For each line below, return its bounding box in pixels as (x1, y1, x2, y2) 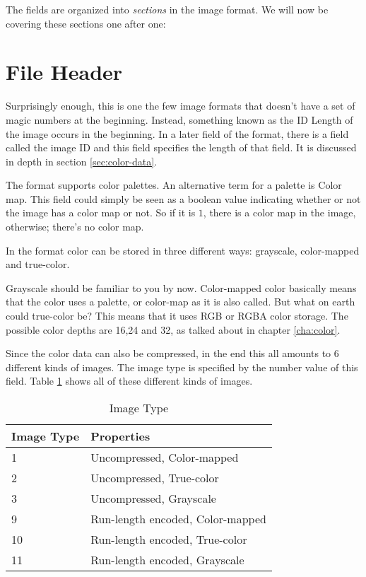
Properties (90, 428, 150, 444)
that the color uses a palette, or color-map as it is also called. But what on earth (6, 294, 355, 309)
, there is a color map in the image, (203, 205, 356, 220)
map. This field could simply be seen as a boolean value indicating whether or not (6, 191, 361, 206)
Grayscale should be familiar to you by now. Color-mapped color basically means (6, 280, 357, 295)
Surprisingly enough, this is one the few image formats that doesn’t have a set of (6, 98, 355, 113)
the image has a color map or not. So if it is (6, 205, 196, 220)
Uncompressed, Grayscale (90, 490, 216, 506)
